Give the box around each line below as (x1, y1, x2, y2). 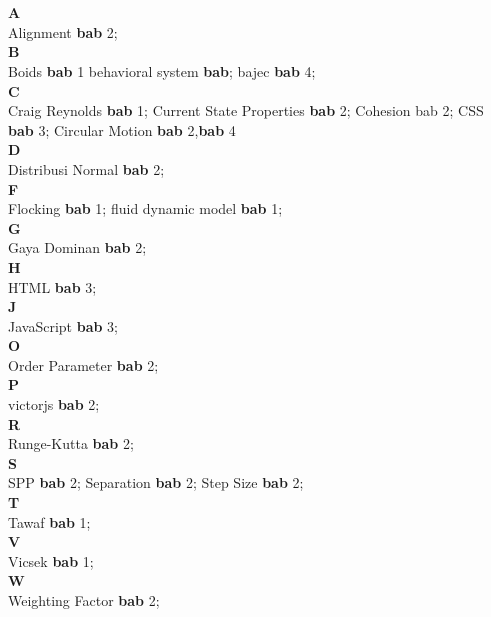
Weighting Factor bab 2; (8, 590, 160, 610)
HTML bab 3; (8, 276, 97, 297)
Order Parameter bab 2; (8, 354, 159, 375)
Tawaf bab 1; (8, 511, 91, 532)
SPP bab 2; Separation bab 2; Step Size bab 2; (8, 472, 304, 493)
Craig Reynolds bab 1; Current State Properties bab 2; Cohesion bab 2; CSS (8, 100, 484, 121)
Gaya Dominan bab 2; (8, 237, 147, 258)
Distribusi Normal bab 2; (8, 158, 165, 179)
